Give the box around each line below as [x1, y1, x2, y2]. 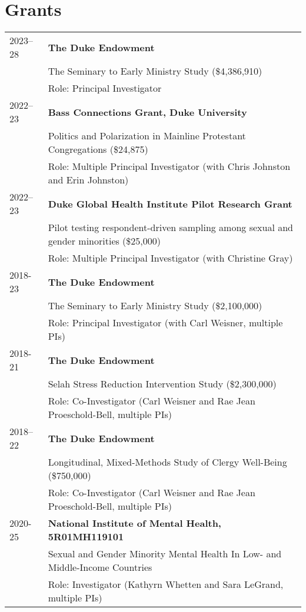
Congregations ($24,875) [48, 142, 148, 156]
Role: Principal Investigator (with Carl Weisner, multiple [48, 316, 283, 330]
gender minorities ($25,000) [48, 234, 161, 248]
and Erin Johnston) [48, 173, 129, 187]
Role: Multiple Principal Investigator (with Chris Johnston [48, 159, 291, 173]
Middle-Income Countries [48, 560, 152, 574]
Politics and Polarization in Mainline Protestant [48, 129, 246, 143]
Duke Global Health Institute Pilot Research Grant [48, 196, 292, 210]
